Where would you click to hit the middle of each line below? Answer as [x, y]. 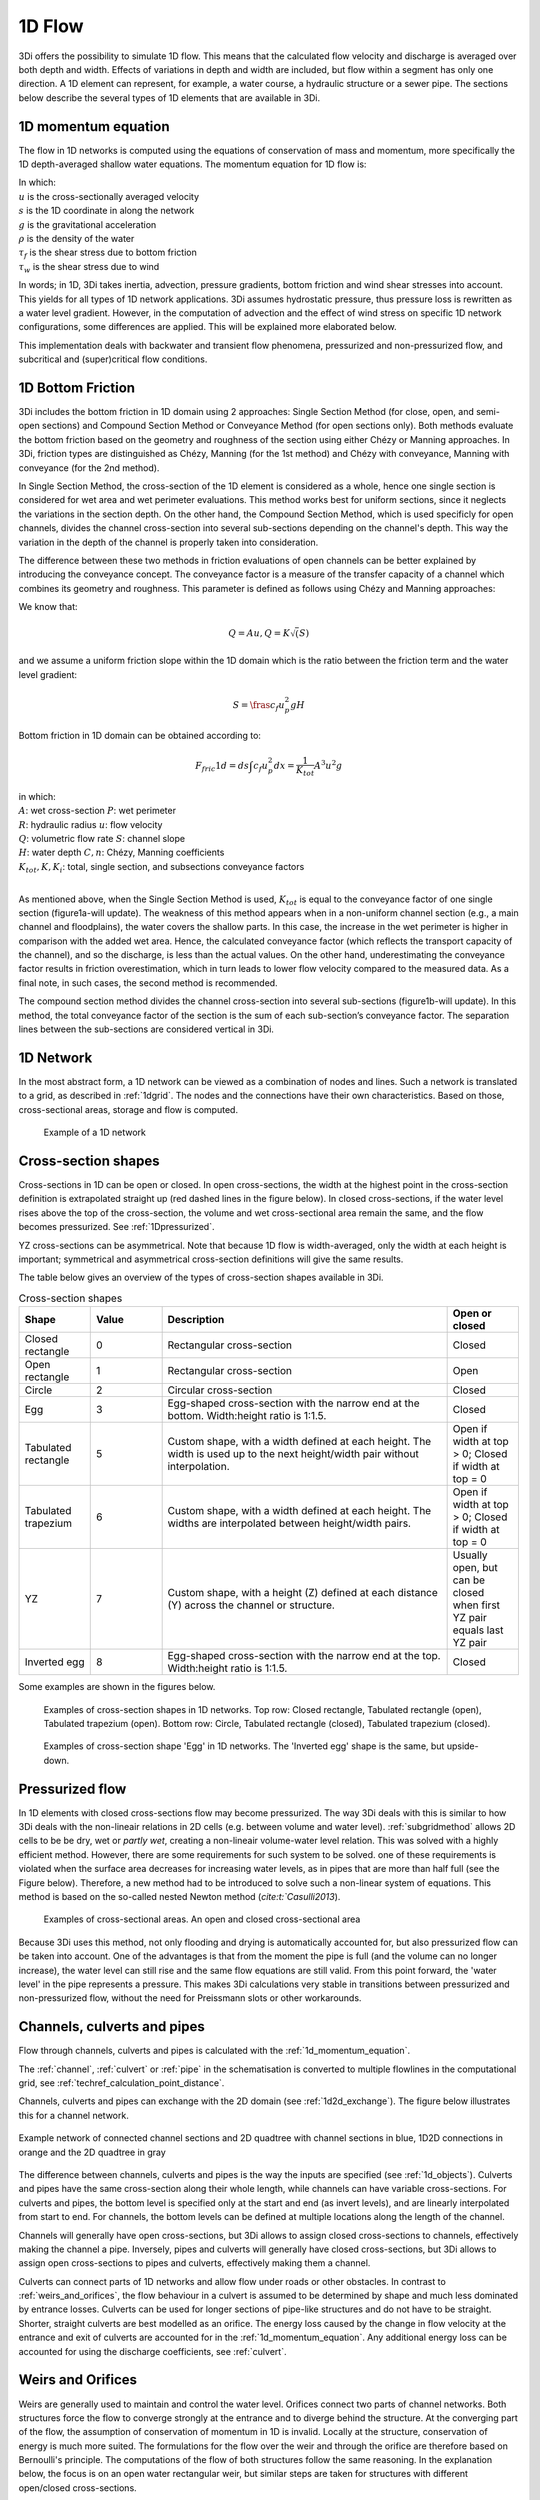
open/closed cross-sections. [77, 2487]
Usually [470, 1555]
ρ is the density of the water [76, 238]
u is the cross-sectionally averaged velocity [109, 196]
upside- [462, 1746]
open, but [475, 1568]
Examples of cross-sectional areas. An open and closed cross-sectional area [202, 1919]
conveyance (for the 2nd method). [89, 467]
